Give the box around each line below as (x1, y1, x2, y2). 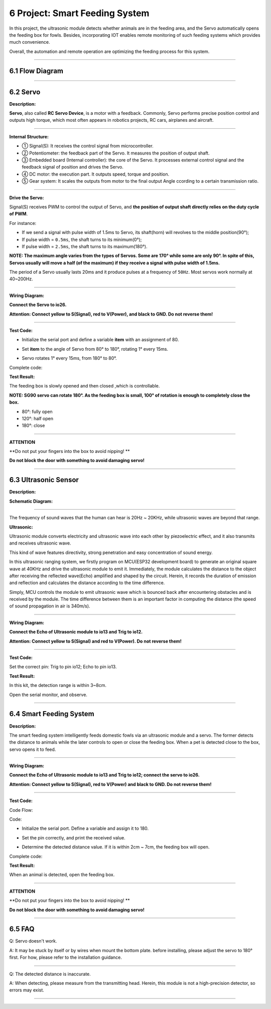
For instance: (9, 220, 37, 226)
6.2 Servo (9, 88, 41, 96)
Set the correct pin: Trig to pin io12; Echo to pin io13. (9, 664, 117, 670)
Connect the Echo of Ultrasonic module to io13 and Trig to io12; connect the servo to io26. (9, 772, 200, 778)
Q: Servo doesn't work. (9, 938, 57, 944)
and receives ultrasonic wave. (9, 540, 71, 546)
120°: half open (22, 415, 54, 421)
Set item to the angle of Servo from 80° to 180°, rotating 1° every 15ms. (22, 346, 168, 352)
